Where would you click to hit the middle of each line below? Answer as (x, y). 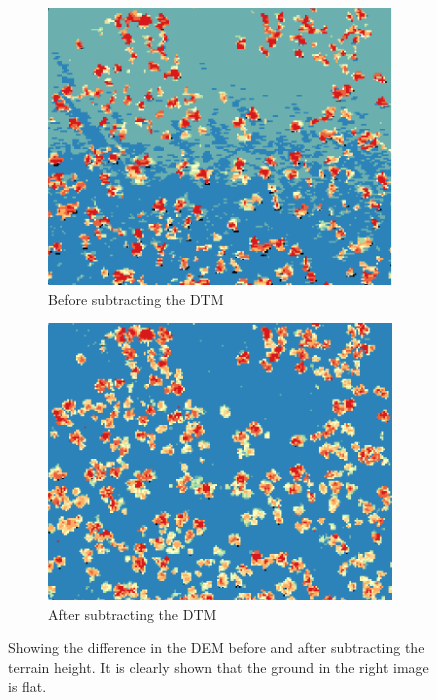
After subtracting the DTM (132, 613)
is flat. (27, 686)
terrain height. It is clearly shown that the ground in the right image (218, 666)
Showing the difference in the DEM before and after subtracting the (216, 647)
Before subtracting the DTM (136, 298)
